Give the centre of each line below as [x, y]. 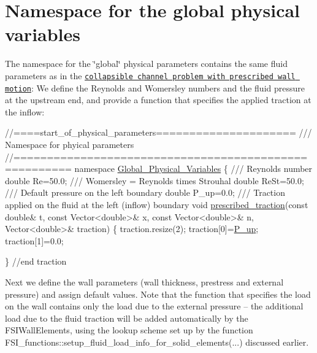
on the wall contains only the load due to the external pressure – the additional [154, 306]
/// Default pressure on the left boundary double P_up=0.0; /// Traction [145, 192]
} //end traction [36, 261]
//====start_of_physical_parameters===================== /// [158, 132]
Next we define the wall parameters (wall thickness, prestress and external [144, 281]
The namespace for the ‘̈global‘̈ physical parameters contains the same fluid [146, 64]
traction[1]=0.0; [34, 240]
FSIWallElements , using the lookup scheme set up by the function [129, 330]
